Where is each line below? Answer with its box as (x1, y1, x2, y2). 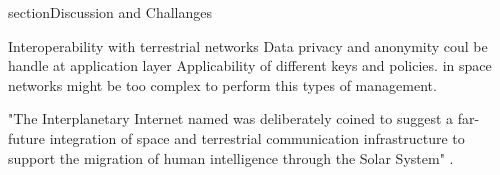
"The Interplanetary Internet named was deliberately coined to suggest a (8, 108, 454, 129)
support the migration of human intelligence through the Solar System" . (8, 147, 454, 168)
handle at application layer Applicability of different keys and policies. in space (8, 55, 492, 76)
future (8, 127, 46, 148)
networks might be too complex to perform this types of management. (8, 74, 437, 95)
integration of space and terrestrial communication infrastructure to (49, 127, 465, 148)
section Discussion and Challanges (8, 2, 212, 22)
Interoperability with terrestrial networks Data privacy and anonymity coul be (8, 35, 488, 56)
